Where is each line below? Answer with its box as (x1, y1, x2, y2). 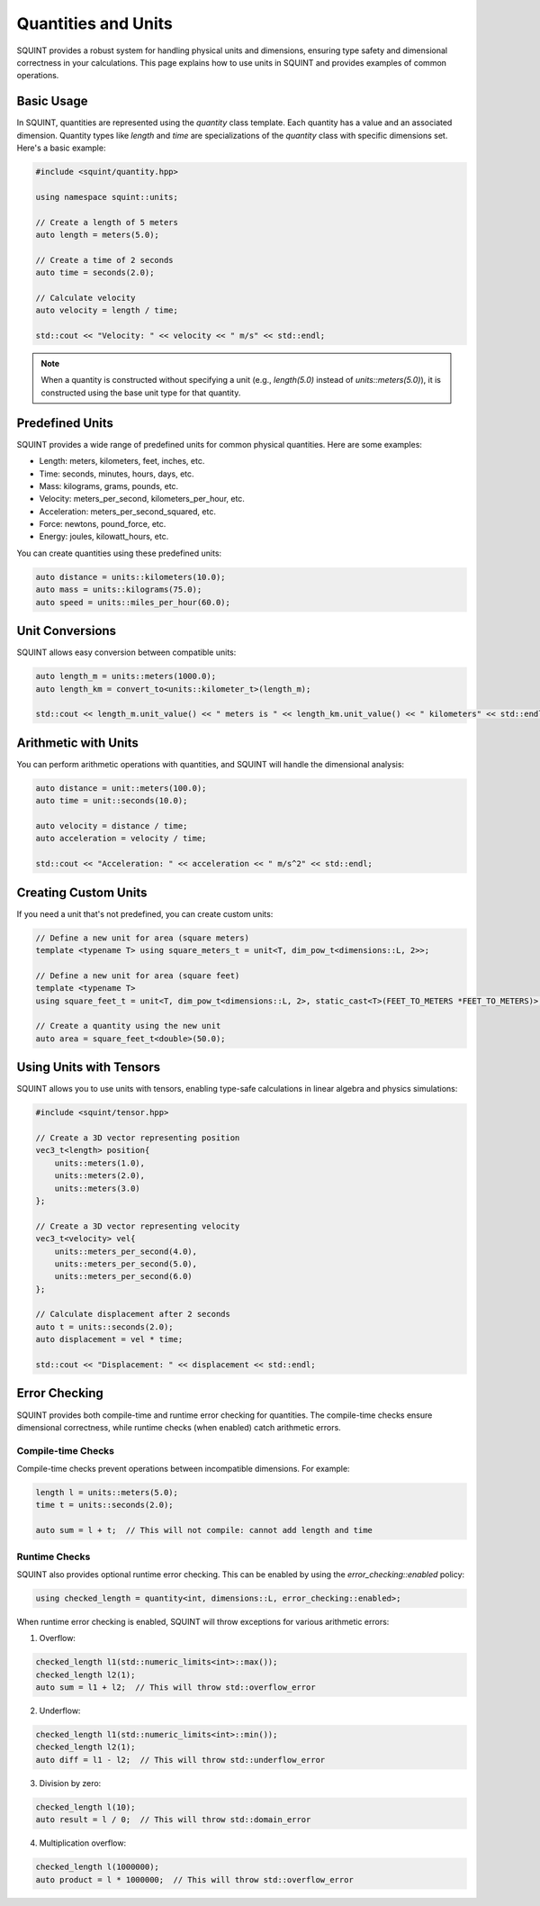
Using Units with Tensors (16, 1059, 161, 1076)
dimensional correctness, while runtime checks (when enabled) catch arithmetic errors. (16, 1421, 341, 1432)
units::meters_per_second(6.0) (54, 1271, 193, 1282)
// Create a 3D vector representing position (35, 1133, 240, 1143)
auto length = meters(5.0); (35, 230, 159, 240)
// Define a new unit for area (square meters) (35, 932, 249, 943)
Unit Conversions (16, 623, 117, 639)
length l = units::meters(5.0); (35, 1487, 179, 1498)
